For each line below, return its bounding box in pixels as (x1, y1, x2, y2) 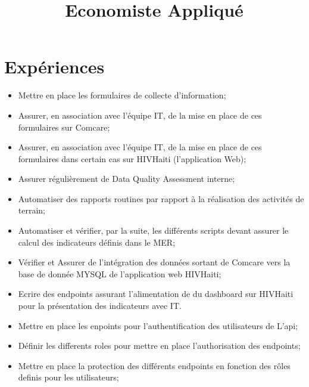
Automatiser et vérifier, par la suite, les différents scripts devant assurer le (18, 224, 289, 237)
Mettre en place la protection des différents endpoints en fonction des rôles (18, 359, 291, 371)
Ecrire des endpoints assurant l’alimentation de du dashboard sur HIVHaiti (18, 287, 294, 300)
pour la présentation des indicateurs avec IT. (18, 299, 182, 312)
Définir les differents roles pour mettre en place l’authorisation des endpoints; (18, 339, 301, 352)
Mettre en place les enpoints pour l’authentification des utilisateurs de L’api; (18, 319, 298, 332)
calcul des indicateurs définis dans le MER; (18, 236, 176, 248)
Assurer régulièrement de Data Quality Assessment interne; (18, 172, 235, 185)
